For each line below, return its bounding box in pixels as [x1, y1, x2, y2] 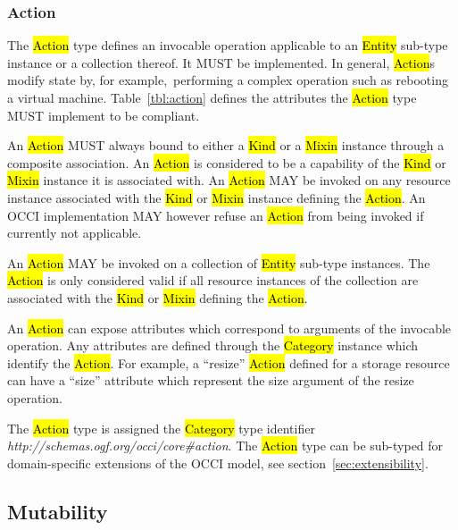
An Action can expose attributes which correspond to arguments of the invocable [7, 318, 452, 337]
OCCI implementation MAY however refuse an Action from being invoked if [7, 206, 424, 224]
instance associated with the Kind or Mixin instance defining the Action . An [7, 188, 426, 206]
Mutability [7, 497, 108, 525]
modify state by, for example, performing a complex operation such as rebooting [7, 71, 448, 89]
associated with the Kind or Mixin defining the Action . [7, 288, 308, 307]
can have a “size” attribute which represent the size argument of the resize [7, 371, 414, 390]
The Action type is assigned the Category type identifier [7, 418, 315, 437]
